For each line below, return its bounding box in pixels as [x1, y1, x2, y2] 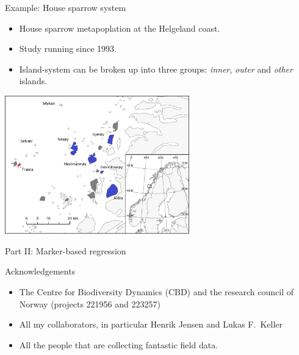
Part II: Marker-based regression [5, 244, 126, 257]
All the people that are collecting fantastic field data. [19, 338, 218, 351]
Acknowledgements [5, 265, 76, 278]
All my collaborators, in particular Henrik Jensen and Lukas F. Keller [19, 318, 283, 331]
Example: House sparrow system [5, 1, 126, 13]
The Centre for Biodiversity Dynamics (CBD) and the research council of [19, 285, 294, 298]
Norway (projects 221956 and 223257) [19, 297, 160, 310]
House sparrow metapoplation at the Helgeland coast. [19, 21, 220, 34]
